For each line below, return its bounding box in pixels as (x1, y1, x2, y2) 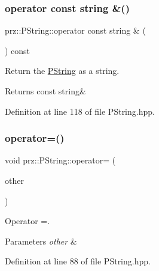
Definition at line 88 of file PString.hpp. (5, 255, 151, 267)
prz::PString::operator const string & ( (5, 24, 146, 37)
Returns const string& (5, 85, 86, 97)
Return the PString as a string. (5, 64, 120, 77)
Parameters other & (5, 234, 77, 247)
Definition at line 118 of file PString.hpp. (5, 105, 155, 117)
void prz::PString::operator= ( (5, 154, 116, 166)
